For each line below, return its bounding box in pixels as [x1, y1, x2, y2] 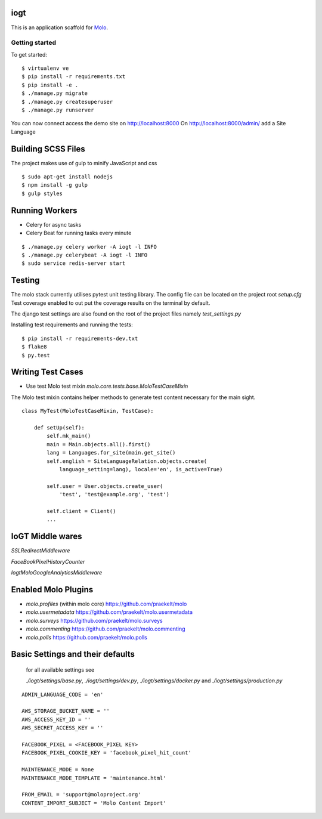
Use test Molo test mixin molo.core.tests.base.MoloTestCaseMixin [26, 382, 188, 390]
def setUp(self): [33, 424, 85, 431]
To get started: [11, 51, 48, 58]
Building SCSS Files [11, 144, 86, 154]
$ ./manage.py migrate [21, 90, 88, 97]
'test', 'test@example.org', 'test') [59, 491, 170, 498]
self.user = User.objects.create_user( [47, 483, 163, 489]
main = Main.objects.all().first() [47, 441, 151, 447]
